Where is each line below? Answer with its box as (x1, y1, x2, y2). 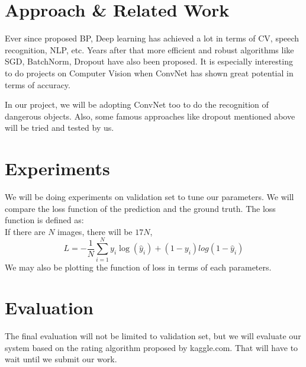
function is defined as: (5, 214, 84, 226)
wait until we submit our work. (5, 353, 117, 365)
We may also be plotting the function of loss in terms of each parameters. (5, 260, 272, 273)
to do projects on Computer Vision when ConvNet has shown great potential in (5, 66, 294, 79)
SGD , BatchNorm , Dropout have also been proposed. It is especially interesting (5, 55, 293, 67)
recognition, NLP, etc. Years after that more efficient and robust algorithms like (5, 43, 294, 56)
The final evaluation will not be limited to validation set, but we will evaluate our (5, 330, 301, 342)
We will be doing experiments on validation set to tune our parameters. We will (5, 191, 294, 202)
